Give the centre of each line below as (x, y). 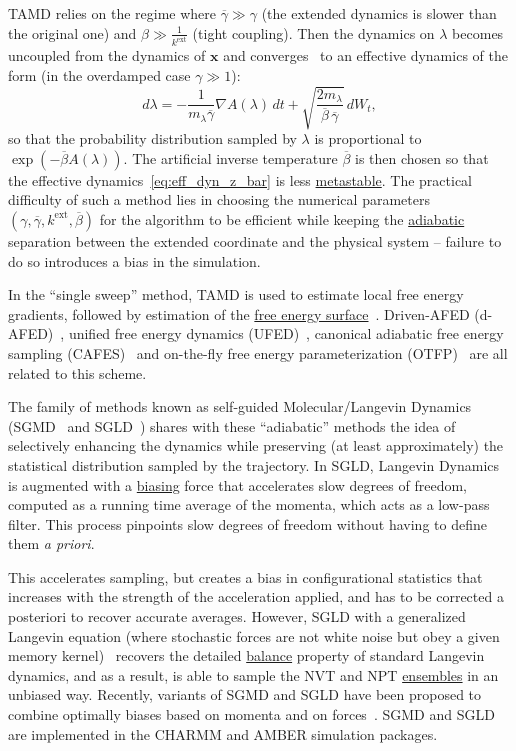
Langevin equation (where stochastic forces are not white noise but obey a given (254, 635)
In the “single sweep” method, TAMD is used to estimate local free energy (236, 294)
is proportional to (368, 138)
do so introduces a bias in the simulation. (134, 260)
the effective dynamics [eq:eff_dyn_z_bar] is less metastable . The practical (240, 179)
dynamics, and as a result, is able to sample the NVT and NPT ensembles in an (253, 674)
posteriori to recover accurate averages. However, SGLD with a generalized (237, 616)
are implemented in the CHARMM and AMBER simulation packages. (223, 733)
